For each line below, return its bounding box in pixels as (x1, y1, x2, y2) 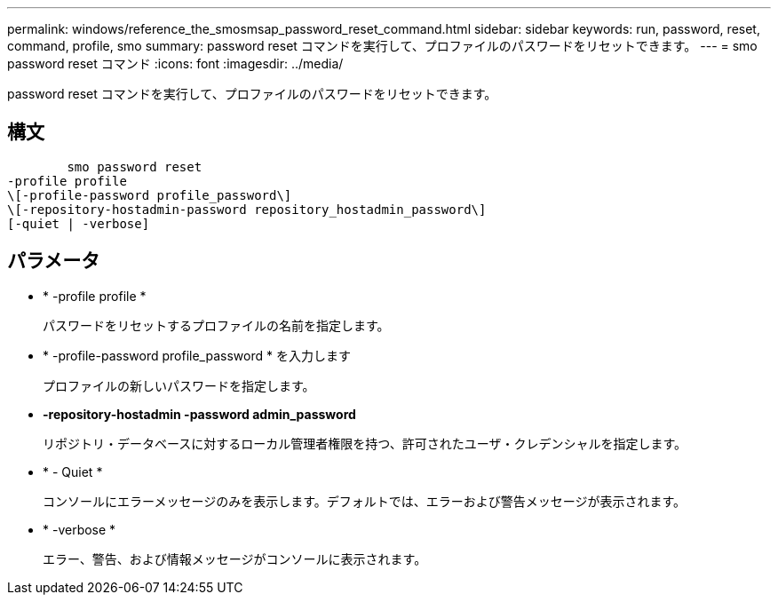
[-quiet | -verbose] (7, 216, 150, 231)
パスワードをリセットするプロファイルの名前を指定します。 (43, 317, 390, 333)
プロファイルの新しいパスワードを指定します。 (43, 377, 315, 393)
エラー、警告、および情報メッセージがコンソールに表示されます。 (43, 551, 427, 566)
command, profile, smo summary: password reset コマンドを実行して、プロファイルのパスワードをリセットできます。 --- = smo (7, 38, 758, 53)
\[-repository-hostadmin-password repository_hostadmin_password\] (7, 202, 487, 217)
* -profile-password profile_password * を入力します (43, 347, 351, 363)
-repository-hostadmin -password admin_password (43, 406, 356, 422)
